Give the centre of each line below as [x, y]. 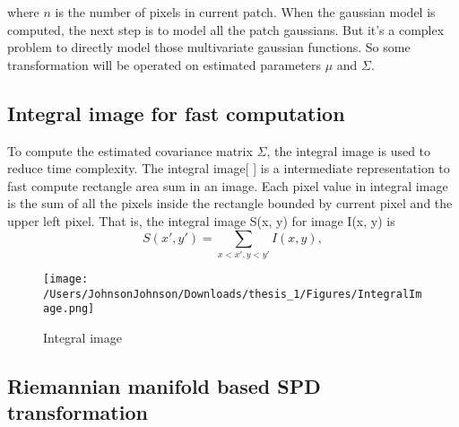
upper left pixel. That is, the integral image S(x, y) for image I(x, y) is [201, 220]
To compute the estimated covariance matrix [130, 150]
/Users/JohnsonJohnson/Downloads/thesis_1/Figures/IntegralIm [233, 294]
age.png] [69, 309]
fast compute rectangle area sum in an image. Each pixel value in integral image [228, 185]
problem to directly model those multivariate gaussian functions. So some [209, 47]
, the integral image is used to [349, 150]
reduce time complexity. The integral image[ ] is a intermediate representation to [229, 168]
